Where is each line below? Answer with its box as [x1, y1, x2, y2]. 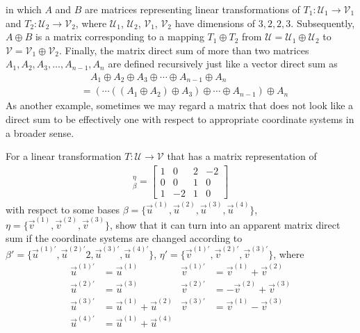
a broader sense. [6, 125, 74, 140]
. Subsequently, [291, 15, 355, 30]
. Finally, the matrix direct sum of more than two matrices [59, 42, 309, 57]
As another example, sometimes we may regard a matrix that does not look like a [6, 98, 354, 113]
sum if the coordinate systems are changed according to [6, 231, 243, 245]
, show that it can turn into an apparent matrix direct [109, 217, 341, 232]
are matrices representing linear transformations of [85, 2, 300, 16]
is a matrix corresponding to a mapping [35, 29, 204, 44]
